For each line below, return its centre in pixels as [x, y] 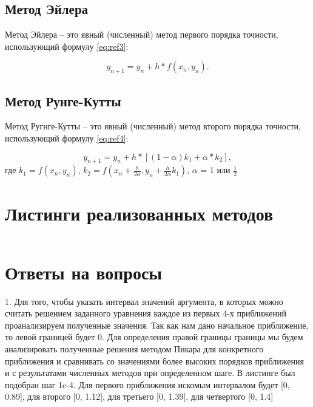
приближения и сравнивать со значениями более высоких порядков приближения [154, 361]
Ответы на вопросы [84, 272]
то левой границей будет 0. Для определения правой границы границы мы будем [154, 337]
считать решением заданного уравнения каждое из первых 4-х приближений [146, 313]
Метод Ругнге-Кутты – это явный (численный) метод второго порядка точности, [153, 126]
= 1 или [215, 170]
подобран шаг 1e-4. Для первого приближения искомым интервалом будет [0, [147, 384]
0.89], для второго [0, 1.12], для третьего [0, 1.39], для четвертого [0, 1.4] [139, 396]
